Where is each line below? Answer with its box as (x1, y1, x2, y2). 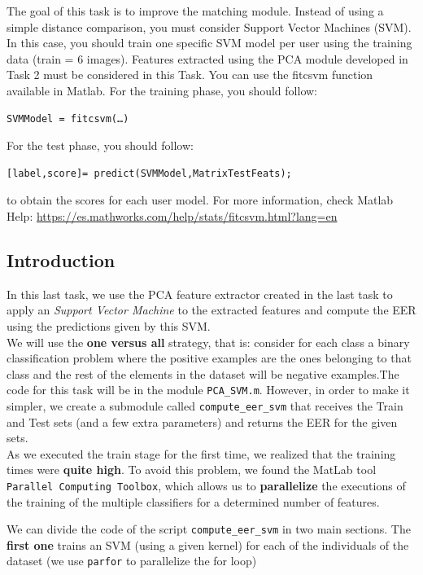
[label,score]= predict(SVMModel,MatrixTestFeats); (7, 167, 292, 179)
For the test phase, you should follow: (7, 137, 194, 154)
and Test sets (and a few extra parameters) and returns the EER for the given (7, 413, 398, 430)
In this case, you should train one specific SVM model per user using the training (7, 34, 412, 51)
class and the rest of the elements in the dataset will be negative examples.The (7, 365, 399, 382)
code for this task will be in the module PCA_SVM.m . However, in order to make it (7, 381, 410, 398)
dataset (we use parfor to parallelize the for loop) (7, 552, 257, 569)
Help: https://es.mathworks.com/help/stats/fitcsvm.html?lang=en (7, 207, 338, 224)
